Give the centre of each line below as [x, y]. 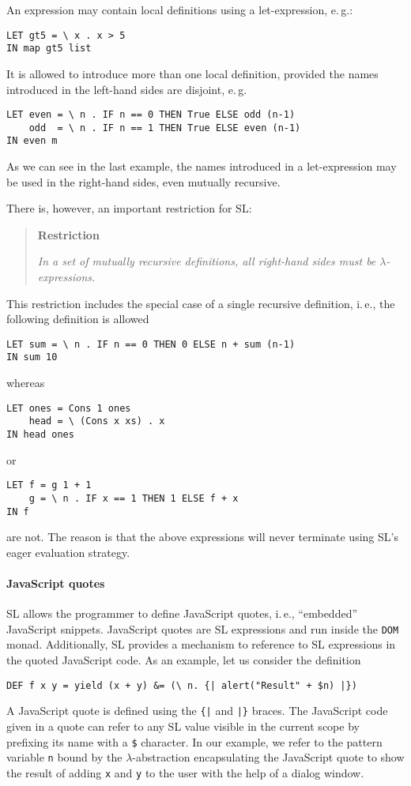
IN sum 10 [32, 357]
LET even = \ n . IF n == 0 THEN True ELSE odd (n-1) [151, 115]
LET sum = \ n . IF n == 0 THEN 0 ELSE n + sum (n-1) [151, 344]
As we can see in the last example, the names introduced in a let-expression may [202, 166]
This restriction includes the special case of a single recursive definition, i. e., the [201, 303]
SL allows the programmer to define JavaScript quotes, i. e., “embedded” [182, 613]
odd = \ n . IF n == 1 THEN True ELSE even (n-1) [165, 128]
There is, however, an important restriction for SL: [129, 208]
